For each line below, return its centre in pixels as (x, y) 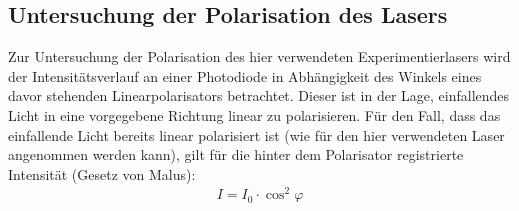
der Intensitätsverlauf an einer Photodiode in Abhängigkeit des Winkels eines (245, 75)
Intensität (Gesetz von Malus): (102, 173)
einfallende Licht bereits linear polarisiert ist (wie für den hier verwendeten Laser (256, 134)
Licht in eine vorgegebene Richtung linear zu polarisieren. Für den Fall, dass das (254, 114)
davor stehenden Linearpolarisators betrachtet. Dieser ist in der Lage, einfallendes (259, 95)
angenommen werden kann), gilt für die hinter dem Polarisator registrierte (236, 154)
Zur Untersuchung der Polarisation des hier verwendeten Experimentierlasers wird (259, 56)
